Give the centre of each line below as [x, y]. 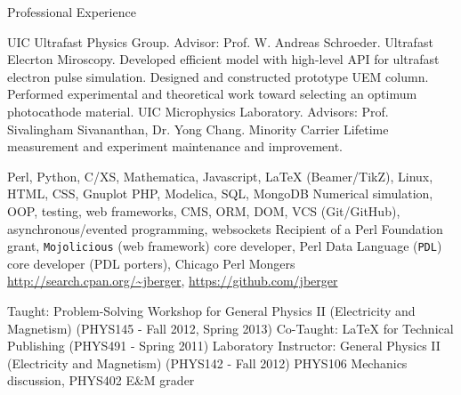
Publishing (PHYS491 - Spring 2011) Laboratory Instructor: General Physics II [224, 346]
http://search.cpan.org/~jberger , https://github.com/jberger [173, 281]
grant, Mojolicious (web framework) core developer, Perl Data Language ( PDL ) [225, 246]
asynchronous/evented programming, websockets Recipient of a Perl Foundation [225, 228]
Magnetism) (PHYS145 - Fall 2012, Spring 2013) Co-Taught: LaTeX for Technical [230, 328]
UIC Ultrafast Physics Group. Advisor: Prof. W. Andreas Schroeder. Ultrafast [220, 41]
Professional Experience [72, 12]
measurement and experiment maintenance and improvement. [175, 146]
